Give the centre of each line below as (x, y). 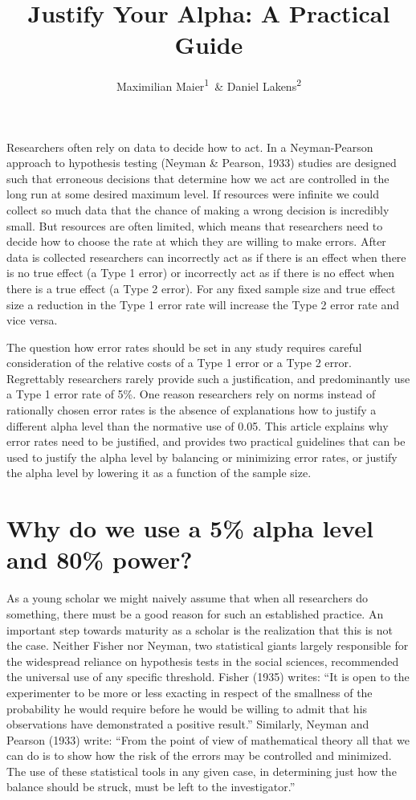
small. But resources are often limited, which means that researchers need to (195, 225)
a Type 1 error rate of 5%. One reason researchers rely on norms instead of (191, 394)
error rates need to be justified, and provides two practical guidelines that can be (206, 441)
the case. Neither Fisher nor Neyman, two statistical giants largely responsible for (208, 645)
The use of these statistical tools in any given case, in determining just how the (202, 771)
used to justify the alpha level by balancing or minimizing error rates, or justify (202, 457)
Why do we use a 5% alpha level (190, 528)
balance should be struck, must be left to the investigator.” (151, 787)
